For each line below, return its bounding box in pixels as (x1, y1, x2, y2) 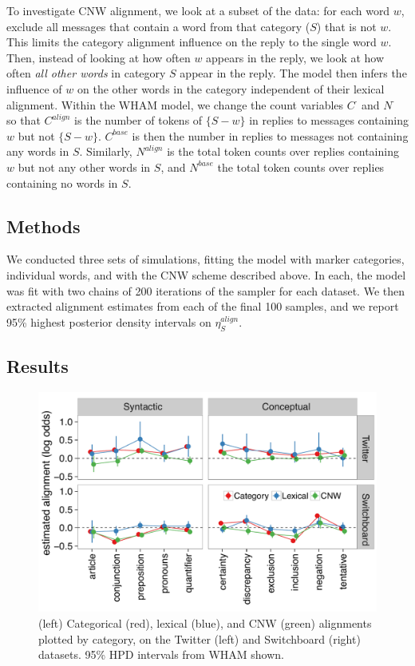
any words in (6, 143, 69, 160)
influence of (6, 80, 62, 97)
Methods (6, 213, 81, 238)
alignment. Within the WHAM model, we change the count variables (6, 96, 344, 113)
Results (6, 353, 69, 378)
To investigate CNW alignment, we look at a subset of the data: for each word (6, 2, 390, 18)
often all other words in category (6, 65, 166, 81)
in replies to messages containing (249, 112, 409, 129)
